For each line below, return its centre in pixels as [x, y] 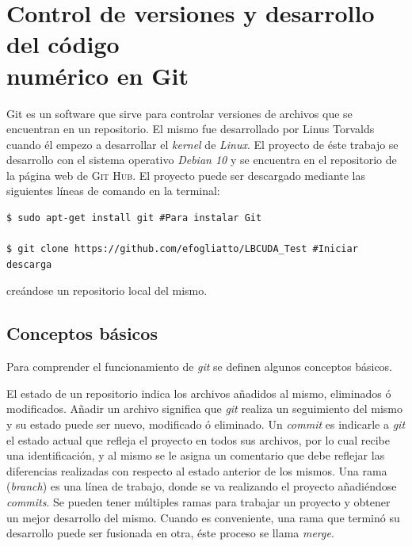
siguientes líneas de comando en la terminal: [113, 191]
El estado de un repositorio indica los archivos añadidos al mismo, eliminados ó [199, 393]
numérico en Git [97, 75]
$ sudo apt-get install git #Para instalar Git [134, 218]
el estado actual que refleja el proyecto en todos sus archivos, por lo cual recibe [198, 439]
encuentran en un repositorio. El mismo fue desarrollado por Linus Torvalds [191, 129]
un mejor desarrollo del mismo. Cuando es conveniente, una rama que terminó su [203, 517]
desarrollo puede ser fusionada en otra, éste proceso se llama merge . [170, 533]
